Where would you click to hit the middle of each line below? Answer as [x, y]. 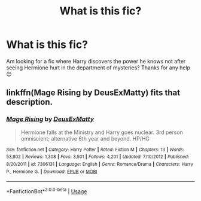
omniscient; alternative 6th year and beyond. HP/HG [85, 138]
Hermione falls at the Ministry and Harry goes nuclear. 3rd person [102, 132]
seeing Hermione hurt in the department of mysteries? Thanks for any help [98, 68]
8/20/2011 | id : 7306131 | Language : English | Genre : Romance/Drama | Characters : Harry [100, 164]
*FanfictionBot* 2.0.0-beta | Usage [47, 191]
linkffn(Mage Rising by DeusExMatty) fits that [93, 93]
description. [29, 102]
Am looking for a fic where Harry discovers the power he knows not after [96, 61]
